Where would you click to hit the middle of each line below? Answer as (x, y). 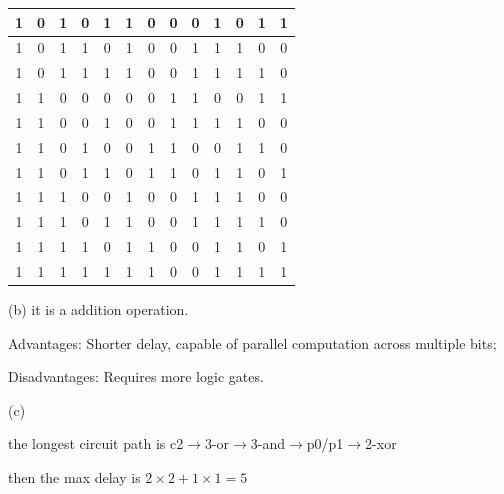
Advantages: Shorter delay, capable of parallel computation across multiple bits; (252, 342)
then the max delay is (74, 477)
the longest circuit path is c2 (96, 443)
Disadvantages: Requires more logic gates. (136, 376)
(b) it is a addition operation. (98, 309)
